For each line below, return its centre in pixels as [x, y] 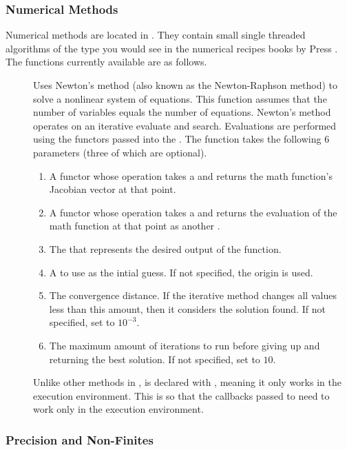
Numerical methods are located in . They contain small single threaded [156, 35]
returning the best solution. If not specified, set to [155, 359]
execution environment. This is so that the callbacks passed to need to [181, 395]
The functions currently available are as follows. [106, 62]
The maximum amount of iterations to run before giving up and [185, 345]
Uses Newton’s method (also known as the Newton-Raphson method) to [186, 85]
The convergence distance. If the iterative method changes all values [193, 295]
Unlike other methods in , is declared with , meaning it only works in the [187, 382]
